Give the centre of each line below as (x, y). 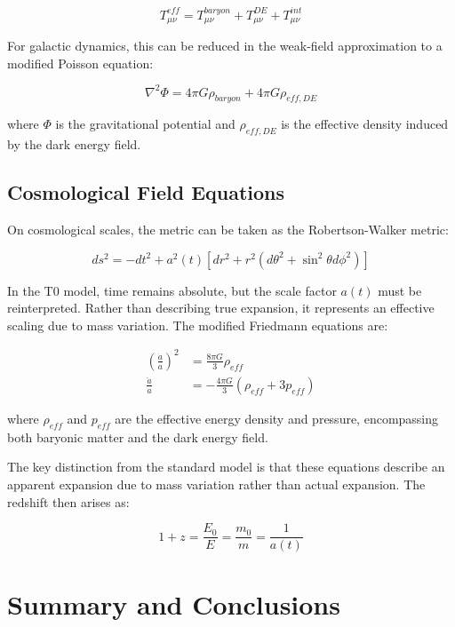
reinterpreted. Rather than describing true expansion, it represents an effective (221, 308)
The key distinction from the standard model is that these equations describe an (226, 467)
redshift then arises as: (68, 501)
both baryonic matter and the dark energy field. (138, 437)
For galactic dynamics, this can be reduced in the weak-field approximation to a (225, 45)
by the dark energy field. (74, 144)
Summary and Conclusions (174, 604)
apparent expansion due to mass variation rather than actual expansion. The (216, 484)
